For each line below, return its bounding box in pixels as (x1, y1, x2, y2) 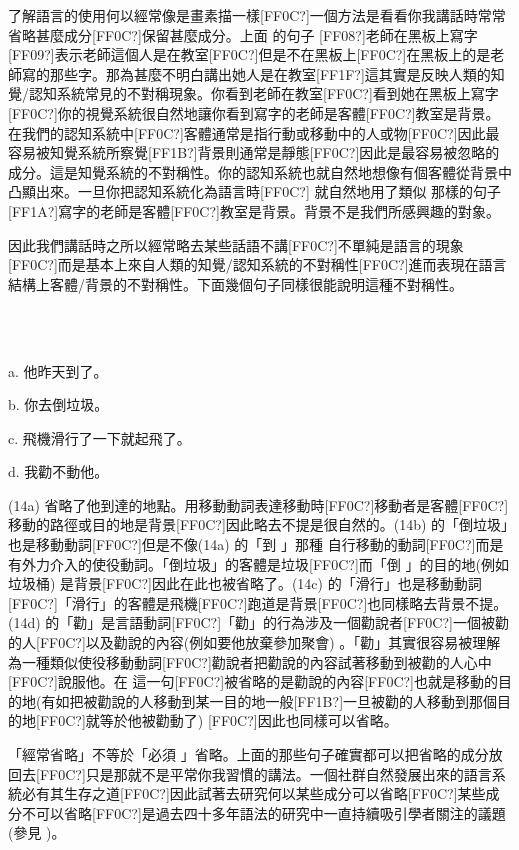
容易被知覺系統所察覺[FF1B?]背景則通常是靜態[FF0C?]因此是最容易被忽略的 (8, 142, 500, 163)
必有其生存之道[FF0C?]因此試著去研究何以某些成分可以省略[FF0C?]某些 (21, 783, 486, 804)
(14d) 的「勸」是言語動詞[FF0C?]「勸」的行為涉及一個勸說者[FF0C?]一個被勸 (8, 612, 509, 633)
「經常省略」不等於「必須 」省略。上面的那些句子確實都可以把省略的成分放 (8, 744, 503, 764)
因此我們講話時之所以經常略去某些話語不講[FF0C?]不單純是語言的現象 (8, 234, 464, 255)
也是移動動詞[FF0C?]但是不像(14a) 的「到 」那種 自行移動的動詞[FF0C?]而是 (8, 534, 504, 555)
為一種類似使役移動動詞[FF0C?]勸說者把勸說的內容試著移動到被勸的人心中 (8, 651, 492, 672)
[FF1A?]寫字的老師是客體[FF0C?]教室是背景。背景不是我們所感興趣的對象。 (8, 200, 500, 221)
